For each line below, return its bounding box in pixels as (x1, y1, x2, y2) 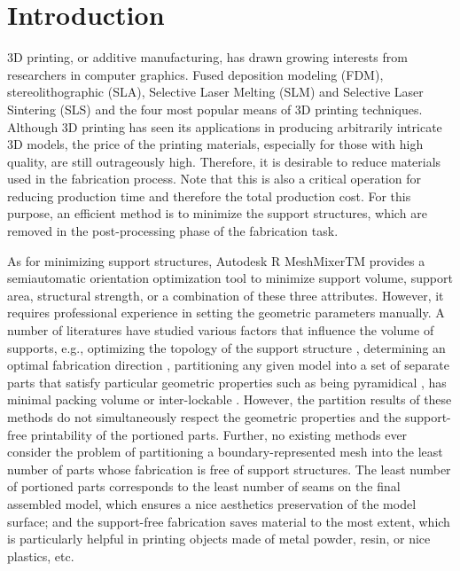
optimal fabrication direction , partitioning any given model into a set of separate (7, 356, 449, 374)
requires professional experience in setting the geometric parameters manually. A (7, 303, 445, 322)
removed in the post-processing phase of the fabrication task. (7, 222, 339, 240)
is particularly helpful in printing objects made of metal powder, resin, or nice (7, 529, 431, 548)
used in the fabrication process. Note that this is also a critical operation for (7, 169, 421, 188)
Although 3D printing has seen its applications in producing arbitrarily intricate (7, 117, 442, 136)
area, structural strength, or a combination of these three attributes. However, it (7, 285, 444, 304)
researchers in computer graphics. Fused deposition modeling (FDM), (7, 65, 384, 83)
